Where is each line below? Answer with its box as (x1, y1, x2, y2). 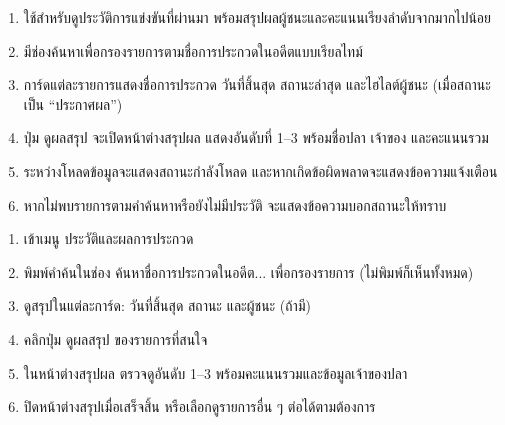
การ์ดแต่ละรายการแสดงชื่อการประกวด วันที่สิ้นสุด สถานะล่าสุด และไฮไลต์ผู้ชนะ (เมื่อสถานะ (23, 74, 491, 95)
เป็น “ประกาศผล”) (23, 93, 123, 114)
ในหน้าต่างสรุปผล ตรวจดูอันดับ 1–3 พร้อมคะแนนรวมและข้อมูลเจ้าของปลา (23, 362, 408, 383)
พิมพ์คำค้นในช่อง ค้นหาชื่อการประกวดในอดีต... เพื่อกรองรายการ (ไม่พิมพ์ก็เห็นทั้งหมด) (23, 261, 474, 282)
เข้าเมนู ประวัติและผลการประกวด (23, 228, 194, 249)
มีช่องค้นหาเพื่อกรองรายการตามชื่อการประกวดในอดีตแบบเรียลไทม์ (23, 40, 363, 61)
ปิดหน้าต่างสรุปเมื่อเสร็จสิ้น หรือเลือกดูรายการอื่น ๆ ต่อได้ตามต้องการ (23, 396, 376, 417)
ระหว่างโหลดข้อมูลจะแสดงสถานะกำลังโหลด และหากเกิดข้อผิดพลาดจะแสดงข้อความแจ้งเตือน (23, 160, 498, 181)
